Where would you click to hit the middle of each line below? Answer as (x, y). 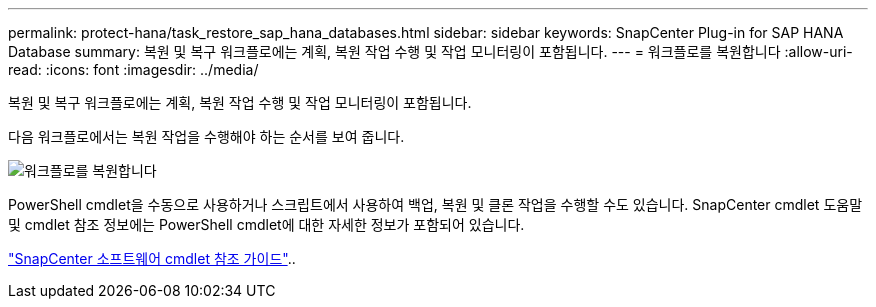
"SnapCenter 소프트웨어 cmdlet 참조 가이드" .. (152, 258)
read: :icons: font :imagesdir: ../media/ (133, 69)
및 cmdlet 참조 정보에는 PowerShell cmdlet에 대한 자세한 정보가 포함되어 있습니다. (266, 224)
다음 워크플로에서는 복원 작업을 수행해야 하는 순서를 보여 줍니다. (206, 136)
